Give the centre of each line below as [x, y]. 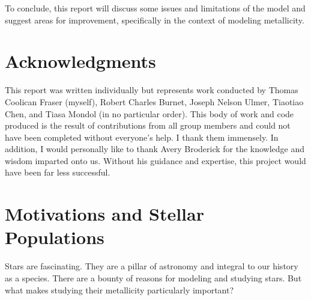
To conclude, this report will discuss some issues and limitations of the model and [155, 8]
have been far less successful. [58, 172]
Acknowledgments [80, 61]
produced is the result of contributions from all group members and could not [148, 125]
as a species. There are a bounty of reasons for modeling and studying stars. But [153, 277]
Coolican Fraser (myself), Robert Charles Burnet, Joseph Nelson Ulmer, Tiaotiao [154, 101]
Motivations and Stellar [104, 214]
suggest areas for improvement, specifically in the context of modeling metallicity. [155, 20]
